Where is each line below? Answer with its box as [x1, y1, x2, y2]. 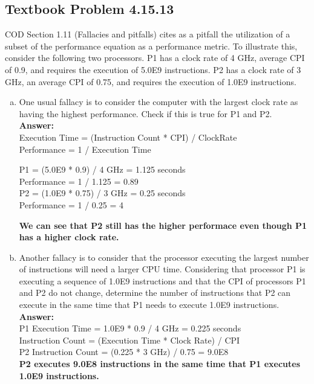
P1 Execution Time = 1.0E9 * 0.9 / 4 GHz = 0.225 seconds [19, 322, 241, 334]
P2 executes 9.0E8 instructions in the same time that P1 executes [19, 357, 301, 370]
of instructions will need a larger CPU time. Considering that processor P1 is [19, 263, 306, 275]
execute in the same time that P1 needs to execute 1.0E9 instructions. [19, 298, 280, 311]
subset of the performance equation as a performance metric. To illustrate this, [5, 39, 298, 52]
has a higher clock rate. [19, 231, 119, 243]
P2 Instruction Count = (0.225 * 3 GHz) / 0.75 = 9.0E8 [19, 345, 229, 358]
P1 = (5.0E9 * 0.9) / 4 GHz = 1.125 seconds [19, 163, 186, 176]
